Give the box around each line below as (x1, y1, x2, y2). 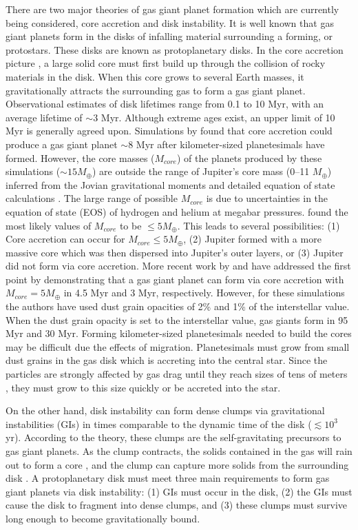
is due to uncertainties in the (206, 191, 328, 205)
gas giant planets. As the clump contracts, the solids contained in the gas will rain (6, 444, 352, 458)
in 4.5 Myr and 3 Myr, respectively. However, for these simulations (63, 285, 345, 300)
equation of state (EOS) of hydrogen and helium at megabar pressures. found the (6, 204, 348, 218)
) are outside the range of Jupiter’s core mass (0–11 (92, 164, 310, 179)
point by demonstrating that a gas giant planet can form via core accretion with (6, 272, 344, 286)
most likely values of (6, 218, 92, 232)
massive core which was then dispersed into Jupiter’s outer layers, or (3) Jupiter (6, 245, 344, 259)
